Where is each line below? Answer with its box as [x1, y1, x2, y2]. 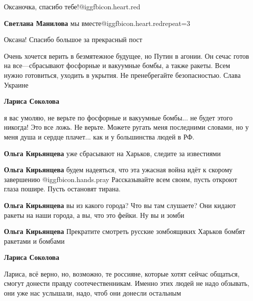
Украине [4, 79, 28, 90]
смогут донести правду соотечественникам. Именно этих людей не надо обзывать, [4, 278, 250, 288]
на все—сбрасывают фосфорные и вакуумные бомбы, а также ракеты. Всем [4, 60, 230, 70]
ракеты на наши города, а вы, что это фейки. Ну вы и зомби [4, 209, 184, 220]
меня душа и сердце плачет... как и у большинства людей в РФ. [4, 131, 195, 141]
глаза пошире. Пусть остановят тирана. [4, 184, 121, 194]
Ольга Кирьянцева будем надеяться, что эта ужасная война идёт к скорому [4, 164, 233, 175]
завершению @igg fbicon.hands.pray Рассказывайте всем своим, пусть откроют [4, 174, 237, 184]
